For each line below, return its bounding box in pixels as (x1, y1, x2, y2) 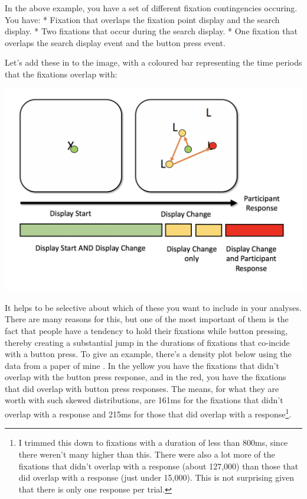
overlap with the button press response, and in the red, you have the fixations (5, 371, 286, 383)
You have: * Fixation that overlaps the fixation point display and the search (5, 13, 280, 25)
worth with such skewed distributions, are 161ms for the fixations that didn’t (5, 394, 283, 406)
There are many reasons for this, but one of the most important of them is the (5, 313, 289, 325)
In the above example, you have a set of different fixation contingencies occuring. (5, 2, 298, 14)
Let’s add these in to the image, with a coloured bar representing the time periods (5, 56, 302, 69)
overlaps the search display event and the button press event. (5, 36, 226, 48)
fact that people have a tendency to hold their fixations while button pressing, (5, 324, 288, 336)
